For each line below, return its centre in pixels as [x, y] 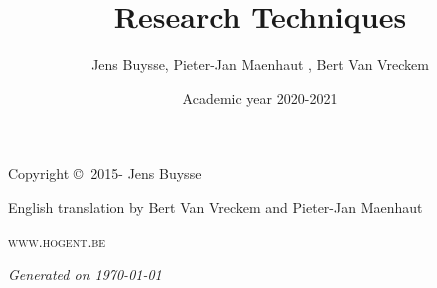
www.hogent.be [57, 240]
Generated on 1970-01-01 [85, 274]
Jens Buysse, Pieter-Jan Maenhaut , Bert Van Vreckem [260, 64]
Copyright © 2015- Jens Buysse [105, 173]
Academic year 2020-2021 [260, 97]
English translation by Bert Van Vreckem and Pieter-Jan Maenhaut [215, 206]
